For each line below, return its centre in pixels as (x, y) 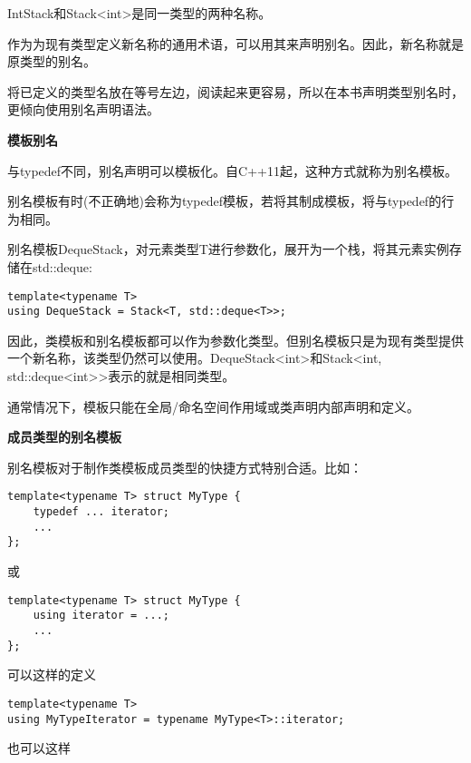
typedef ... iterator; (101, 512)
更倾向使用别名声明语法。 (83, 109)
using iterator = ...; (101, 616)
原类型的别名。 (52, 61)
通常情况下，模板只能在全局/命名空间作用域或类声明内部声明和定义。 (213, 406)
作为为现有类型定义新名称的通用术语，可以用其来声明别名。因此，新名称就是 (235, 43)
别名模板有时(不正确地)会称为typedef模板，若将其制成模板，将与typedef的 (225, 201)
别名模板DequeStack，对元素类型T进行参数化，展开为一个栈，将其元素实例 (228, 249)
